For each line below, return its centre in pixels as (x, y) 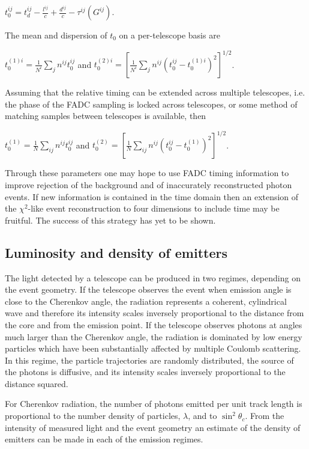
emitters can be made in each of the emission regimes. (104, 439)
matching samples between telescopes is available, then (106, 116)
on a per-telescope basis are (169, 35)
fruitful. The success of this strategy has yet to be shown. (110, 220)
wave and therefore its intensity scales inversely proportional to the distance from (154, 313)
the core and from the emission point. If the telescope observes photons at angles (154, 324)
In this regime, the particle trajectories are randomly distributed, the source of (149, 360)
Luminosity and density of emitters (116, 252)
